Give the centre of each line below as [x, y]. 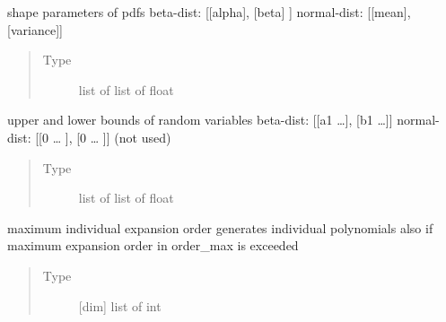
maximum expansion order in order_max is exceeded [153, 245]
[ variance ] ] [35, 29]
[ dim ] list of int [120, 305]
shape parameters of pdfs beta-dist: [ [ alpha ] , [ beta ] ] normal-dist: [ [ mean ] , [209, 12]
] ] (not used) [137, 137]
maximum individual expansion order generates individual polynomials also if [220, 227]
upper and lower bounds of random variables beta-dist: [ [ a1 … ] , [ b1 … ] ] [200, 120]
